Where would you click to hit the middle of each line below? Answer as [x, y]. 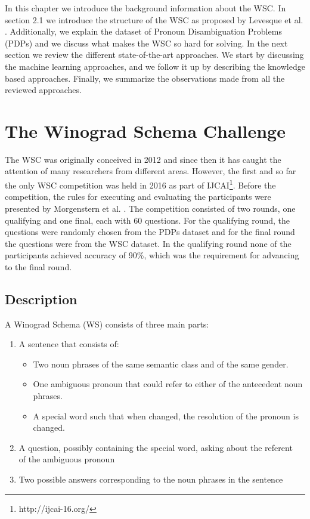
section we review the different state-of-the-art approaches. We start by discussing [154, 55]
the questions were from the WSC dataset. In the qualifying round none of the [148, 243]
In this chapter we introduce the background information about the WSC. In [145, 8]
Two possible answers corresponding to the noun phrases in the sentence [151, 479]
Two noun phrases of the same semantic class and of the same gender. [161, 364]
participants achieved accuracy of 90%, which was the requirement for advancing [152, 255]
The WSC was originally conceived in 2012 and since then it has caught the [143, 159]
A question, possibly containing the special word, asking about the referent [156, 447]
